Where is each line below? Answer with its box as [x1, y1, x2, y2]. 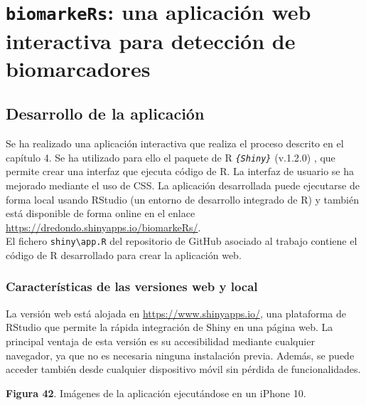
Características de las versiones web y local [6, 278, 258, 295]
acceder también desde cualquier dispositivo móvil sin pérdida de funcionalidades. [6, 362, 361, 377]
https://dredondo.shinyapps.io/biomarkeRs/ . [6, 219, 201, 234]
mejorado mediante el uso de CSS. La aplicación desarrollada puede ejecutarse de [6, 177, 360, 192]
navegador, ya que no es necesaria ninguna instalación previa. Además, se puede [6, 347, 355, 362]
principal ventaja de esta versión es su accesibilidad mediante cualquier [6, 333, 315, 348]
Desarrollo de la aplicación [6, 102, 205, 125]
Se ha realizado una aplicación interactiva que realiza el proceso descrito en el [6, 136, 344, 151]
